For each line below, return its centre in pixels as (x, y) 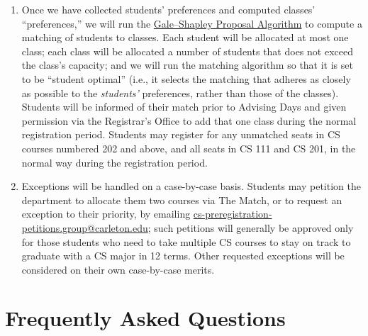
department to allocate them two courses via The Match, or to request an (182, 200)
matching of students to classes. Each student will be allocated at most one (185, 37)
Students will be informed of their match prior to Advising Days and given (184, 107)
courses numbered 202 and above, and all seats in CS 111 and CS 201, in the (189, 148)
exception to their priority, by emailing (106, 214)
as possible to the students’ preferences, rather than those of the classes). (180, 93)
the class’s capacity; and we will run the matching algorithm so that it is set (187, 65)
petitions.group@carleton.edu (85, 227)
